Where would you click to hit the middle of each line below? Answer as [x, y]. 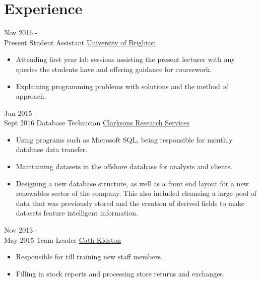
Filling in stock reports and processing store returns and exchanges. [120, 273]
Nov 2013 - [21, 230]
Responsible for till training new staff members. [89, 257]
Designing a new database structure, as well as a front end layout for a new [132, 183]
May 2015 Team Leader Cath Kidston [63, 239]
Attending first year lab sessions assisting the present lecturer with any [125, 59]
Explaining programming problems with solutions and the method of [122, 86]
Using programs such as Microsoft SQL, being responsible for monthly [124, 139]
